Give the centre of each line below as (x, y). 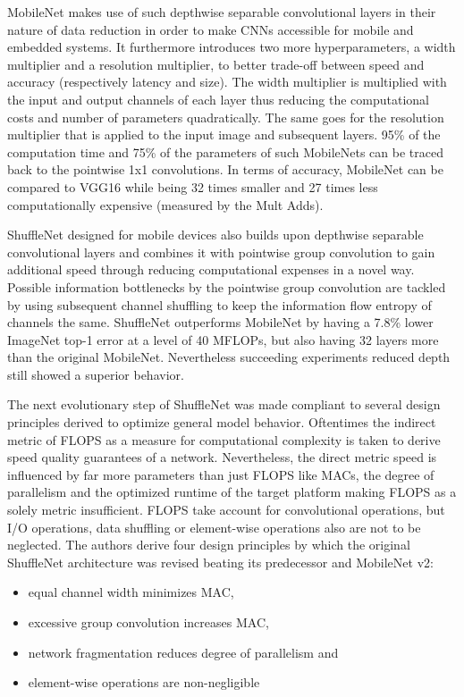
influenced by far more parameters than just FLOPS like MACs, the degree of (221, 474)
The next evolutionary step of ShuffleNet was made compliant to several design (224, 404)
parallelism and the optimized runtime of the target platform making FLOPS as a (232, 492)
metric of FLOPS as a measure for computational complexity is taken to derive (224, 439)
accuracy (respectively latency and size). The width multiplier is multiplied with (227, 82)
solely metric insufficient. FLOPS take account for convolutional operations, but (226, 510)
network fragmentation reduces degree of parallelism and (183, 652)
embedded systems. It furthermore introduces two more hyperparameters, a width (232, 47)
